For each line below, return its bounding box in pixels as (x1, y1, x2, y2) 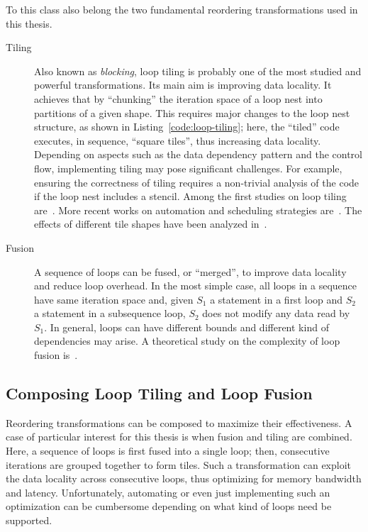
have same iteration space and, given (34, 292, 194, 306)
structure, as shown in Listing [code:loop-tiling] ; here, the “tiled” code (34, 119, 340, 134)
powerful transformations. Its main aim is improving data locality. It (34, 77, 332, 92)
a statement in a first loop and (210, 292, 343, 306)
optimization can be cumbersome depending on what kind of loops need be (6, 499, 332, 514)
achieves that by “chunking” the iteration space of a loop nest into (34, 91, 323, 106)
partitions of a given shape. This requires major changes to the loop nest (34, 105, 350, 120)
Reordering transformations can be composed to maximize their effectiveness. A (6, 415, 352, 430)
